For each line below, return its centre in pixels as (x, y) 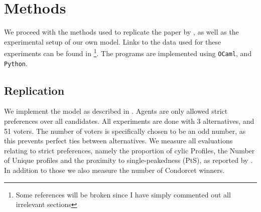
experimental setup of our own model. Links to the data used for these (113, 41)
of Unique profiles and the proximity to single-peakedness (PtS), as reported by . (128, 160)
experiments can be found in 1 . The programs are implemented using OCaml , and (128, 52)
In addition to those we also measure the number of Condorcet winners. (114, 170)
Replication (34, 90)
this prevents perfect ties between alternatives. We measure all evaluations (118, 141)
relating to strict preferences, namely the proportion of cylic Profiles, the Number (129, 150)
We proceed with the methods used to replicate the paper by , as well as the (121, 32)
